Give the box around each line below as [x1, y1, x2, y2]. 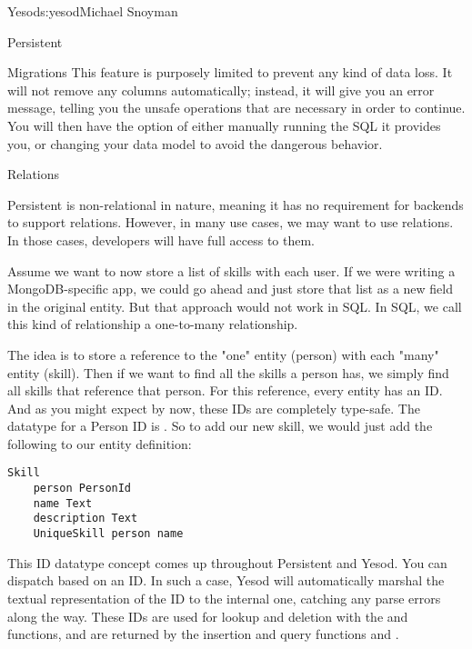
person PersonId [33, 482, 132, 495]
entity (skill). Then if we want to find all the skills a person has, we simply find [7, 363, 449, 382]
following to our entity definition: [7, 434, 192, 453]
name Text [33, 496, 93, 510]
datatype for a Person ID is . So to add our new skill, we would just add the [7, 416, 433, 435]
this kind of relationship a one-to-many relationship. [7, 315, 298, 334]
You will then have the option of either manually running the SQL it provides [7, 115, 441, 135]
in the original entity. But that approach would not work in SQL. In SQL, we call [7, 296, 462, 315]
